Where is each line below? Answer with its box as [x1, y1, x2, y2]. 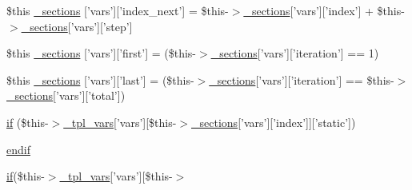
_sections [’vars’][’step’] [21, 18, 133, 34]
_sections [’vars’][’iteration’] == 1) [210, 45, 379, 61]
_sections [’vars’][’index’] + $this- [243, 2, 405, 18]
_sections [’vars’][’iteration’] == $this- [209, 71, 394, 88]
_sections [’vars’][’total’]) [6, 87, 126, 104]
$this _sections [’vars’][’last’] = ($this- [6, 71, 194, 88]
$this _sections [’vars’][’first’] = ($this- [6, 45, 197, 61]
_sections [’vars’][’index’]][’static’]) [191, 113, 356, 130]
